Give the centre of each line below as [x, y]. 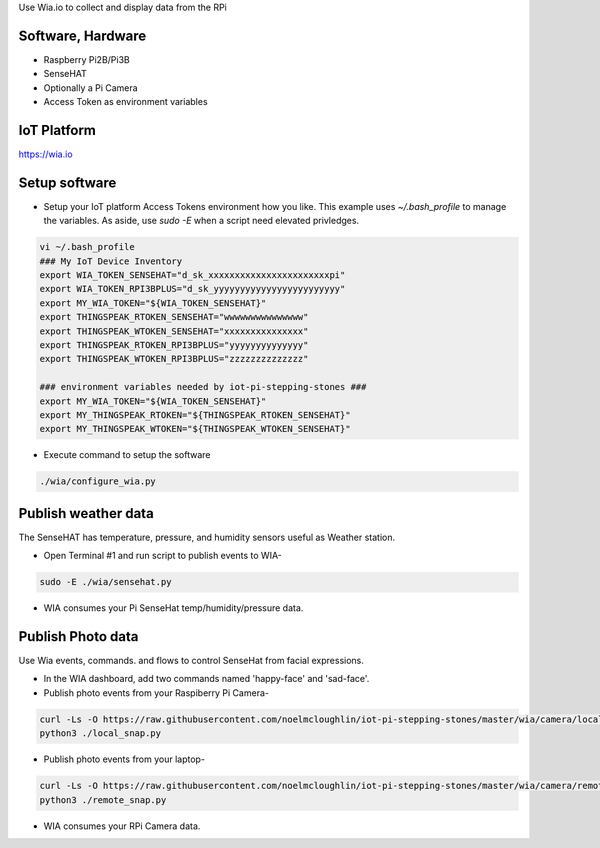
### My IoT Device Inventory [111, 261]
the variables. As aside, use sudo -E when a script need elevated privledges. [201, 221]
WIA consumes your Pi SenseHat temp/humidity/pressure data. [173, 608]
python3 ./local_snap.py [100, 733]
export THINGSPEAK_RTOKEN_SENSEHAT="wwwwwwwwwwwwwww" [174, 317]
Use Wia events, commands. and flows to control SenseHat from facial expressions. [191, 661]
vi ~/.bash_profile [87, 247]
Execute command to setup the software [127, 455]
